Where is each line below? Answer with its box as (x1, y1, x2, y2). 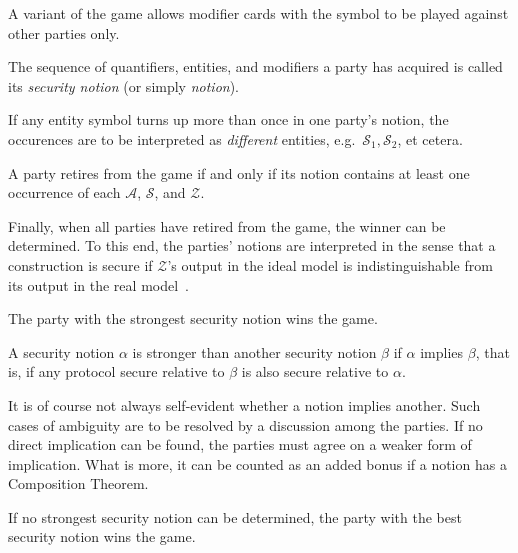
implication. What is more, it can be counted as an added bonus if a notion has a (8, 453, 507, 474)
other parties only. (8, 22, 120, 43)
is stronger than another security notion (132, 341, 377, 362)
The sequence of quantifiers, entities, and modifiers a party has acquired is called (8, 56, 503, 77)
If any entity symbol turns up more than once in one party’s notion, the (8, 109, 449, 130)
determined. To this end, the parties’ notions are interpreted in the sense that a (8, 235, 496, 256)
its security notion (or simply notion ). (8, 75, 240, 96)
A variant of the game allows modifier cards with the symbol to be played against (8, 3, 509, 23)
